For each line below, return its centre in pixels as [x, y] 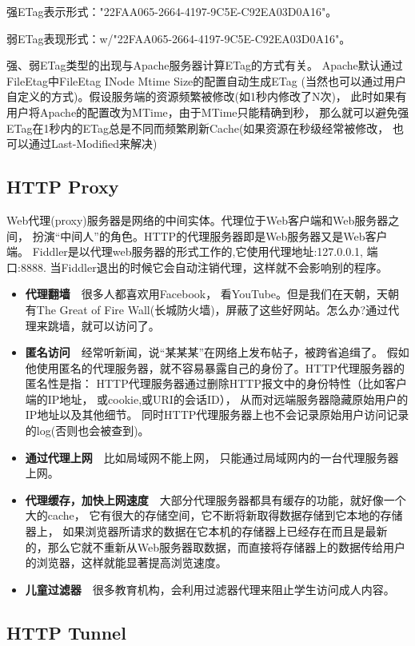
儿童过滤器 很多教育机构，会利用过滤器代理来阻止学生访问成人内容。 [210, 589]
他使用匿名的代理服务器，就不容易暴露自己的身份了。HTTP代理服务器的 [215, 367]
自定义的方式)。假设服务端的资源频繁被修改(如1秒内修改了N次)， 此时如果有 [207, 96]
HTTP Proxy [63, 187]
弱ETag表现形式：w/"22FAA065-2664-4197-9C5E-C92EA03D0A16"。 [179, 38]
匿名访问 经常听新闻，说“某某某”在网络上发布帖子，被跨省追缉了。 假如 [217, 352]
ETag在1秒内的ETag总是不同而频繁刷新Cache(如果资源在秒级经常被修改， [198, 128]
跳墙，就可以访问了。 [104, 325]
